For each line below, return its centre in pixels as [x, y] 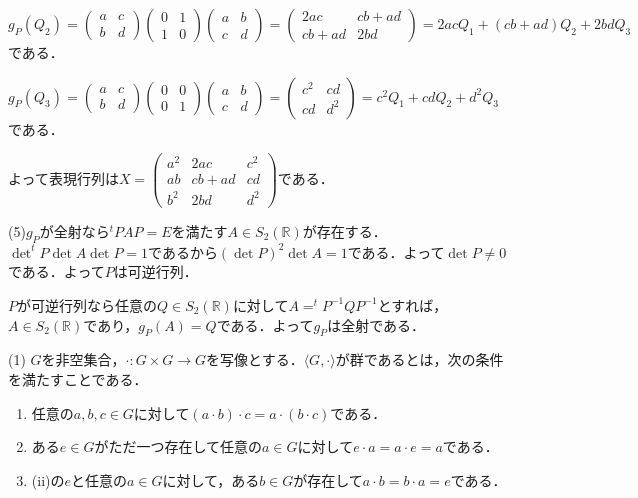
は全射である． [376, 324]
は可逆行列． [155, 271]
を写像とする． [255, 359]
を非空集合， [83, 359]
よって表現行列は [63, 178]
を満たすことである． [78, 378]
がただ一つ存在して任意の [178, 446]
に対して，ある [211, 479]
